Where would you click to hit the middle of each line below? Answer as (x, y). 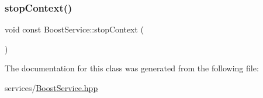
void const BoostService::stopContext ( (75, 29)
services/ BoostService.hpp (51, 88)
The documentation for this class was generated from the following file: (132, 68)
